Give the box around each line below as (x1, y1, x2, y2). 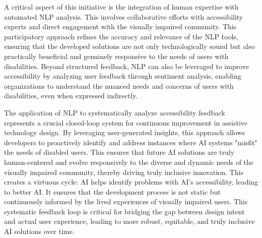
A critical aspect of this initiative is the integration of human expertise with (4, 2, 239, 12)
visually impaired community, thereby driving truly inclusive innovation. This (4, 166, 243, 177)
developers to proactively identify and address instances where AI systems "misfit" (4, 137, 257, 147)
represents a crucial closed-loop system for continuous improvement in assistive (4, 117, 248, 128)
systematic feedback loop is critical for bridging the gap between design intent (4, 206, 245, 216)
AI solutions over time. (4, 226, 75, 236)
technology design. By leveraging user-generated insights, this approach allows (4, 127, 245, 138)
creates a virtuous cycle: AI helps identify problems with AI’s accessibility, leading (4, 176, 258, 187)
